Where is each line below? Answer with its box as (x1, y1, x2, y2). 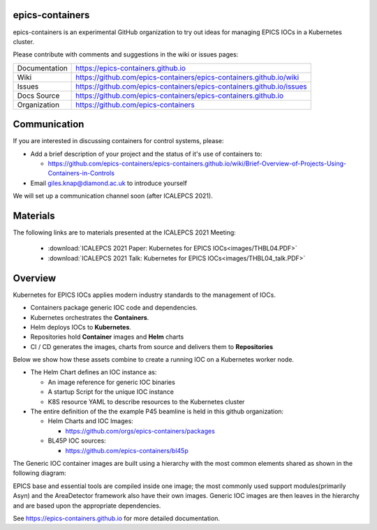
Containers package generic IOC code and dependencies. (30, 304, 198, 312)
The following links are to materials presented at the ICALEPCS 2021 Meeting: (13, 228, 237, 237)
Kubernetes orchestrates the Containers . (30, 313, 149, 321)
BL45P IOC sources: (47, 436, 106, 445)
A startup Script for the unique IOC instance (47, 388, 175, 396)
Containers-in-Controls (47, 169, 115, 177)
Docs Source (17, 91, 60, 101)
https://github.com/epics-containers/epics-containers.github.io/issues (75, 81, 307, 91)
